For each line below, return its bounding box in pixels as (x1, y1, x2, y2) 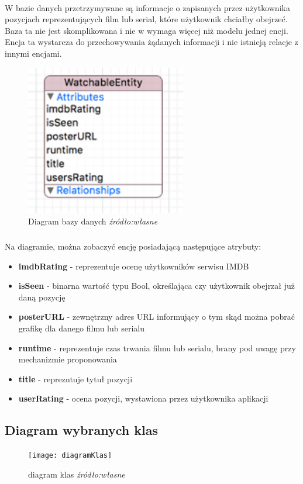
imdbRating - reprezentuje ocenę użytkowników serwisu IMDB (18, 260, 249, 272)
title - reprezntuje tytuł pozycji (18, 372, 133, 385)
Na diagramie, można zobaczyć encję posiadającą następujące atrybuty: (5, 240, 261, 252)
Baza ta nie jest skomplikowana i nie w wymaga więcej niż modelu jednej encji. (5, 24, 288, 36)
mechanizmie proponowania (18, 353, 117, 365)
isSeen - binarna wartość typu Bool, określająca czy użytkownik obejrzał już (18, 279, 295, 292)
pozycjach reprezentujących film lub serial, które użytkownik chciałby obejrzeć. (5, 13, 288, 25)
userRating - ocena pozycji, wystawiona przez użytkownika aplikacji (18, 392, 268, 405)
